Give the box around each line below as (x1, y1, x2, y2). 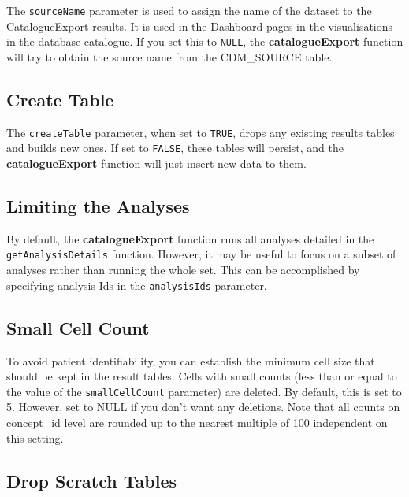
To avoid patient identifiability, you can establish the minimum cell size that (6, 352, 375, 369)
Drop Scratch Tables (6, 468, 177, 492)
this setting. (6, 429, 64, 446)
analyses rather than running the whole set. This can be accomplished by (6, 261, 360, 278)
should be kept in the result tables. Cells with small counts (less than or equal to (6, 368, 397, 384)
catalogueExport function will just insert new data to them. (6, 155, 307, 172)
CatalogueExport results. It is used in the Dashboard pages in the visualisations (6, 17, 393, 34)
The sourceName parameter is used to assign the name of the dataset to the (6, 2, 372, 18)
